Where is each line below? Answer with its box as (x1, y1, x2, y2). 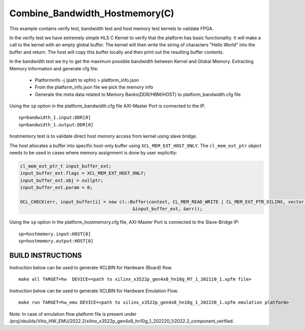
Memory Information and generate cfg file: (9, 65, 99, 71)
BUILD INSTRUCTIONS (9, 251, 82, 260)
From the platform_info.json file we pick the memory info (35, 84, 154, 90)
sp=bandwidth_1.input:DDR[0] (18, 115, 91, 121)
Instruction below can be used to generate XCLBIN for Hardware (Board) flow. (9, 265, 173, 271)
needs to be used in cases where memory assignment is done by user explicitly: (9, 150, 177, 156)
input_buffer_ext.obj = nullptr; (20, 177, 104, 183)
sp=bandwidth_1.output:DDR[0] (18, 122, 94, 127)
